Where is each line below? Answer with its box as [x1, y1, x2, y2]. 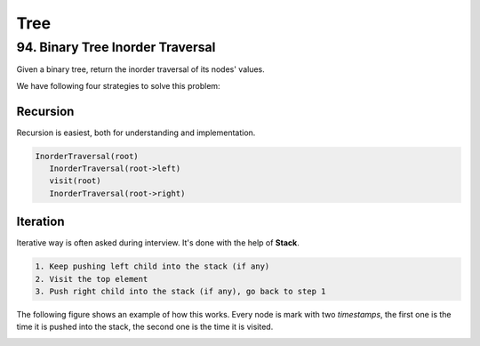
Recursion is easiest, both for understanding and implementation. [16, 127, 256, 138]
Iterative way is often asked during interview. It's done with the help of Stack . [16, 237, 300, 248]
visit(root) [49, 176, 101, 186]
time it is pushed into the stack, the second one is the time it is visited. [16, 321, 274, 333]
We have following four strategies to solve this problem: [16, 80, 221, 91]
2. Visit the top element [35, 274, 148, 284]
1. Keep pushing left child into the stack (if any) [35, 262, 270, 271]
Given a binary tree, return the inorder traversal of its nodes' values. [16, 64, 266, 75]
